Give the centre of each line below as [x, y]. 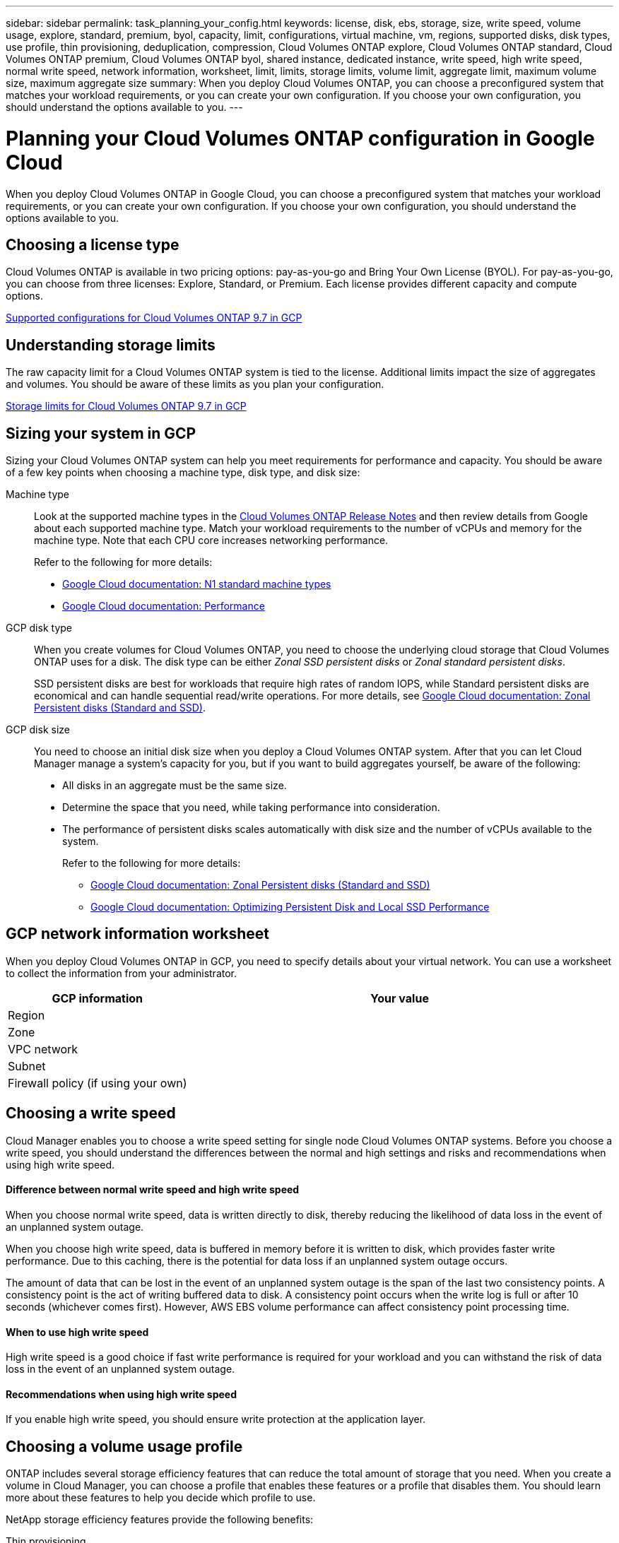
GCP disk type [39, 628]
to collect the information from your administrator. [122, 973]
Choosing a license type [93, 244]
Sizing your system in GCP [101, 433]
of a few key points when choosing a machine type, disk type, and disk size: [183, 473]
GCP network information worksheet [138, 934]
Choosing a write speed [91, 1113]
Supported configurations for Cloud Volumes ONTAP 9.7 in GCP [154, 318]
